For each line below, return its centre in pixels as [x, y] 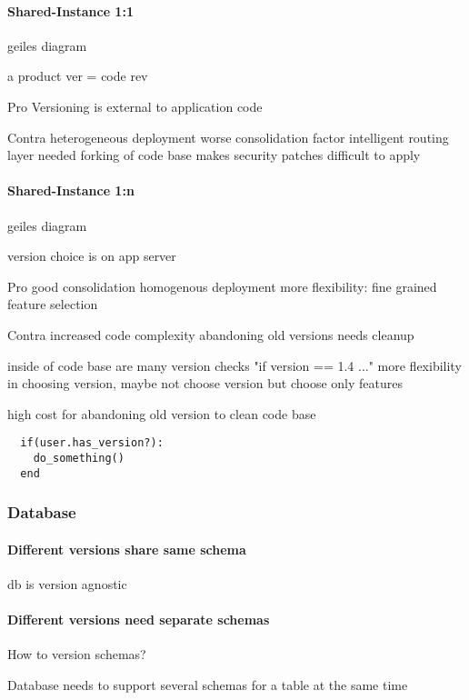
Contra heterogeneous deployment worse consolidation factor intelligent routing [228, 137]
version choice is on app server [92, 256]
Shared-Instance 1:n [71, 190]
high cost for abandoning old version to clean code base [162, 413]
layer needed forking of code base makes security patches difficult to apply [214, 155]
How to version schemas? [77, 654]
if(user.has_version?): [92, 443]
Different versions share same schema [127, 549]
